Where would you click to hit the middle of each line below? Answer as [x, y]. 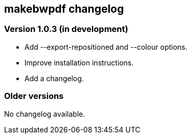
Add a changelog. [54, 78]
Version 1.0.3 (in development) [66, 29]
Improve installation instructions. [79, 62]
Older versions [34, 96]
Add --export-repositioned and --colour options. [106, 47]
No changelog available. [45, 114]
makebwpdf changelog [64, 9]
